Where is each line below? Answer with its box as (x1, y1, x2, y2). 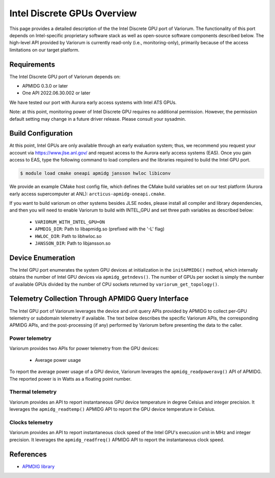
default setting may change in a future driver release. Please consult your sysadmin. (9, 116, 186, 122)
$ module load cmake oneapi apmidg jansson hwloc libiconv (20, 171, 171, 176)
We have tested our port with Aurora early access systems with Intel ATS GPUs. (9, 99, 177, 105)
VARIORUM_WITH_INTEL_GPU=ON (35, 219, 105, 225)
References (9, 450, 47, 459)
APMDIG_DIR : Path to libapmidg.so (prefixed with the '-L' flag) (35, 226, 165, 232)
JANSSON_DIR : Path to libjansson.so (35, 240, 111, 246)
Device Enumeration (9, 253, 75, 262)
